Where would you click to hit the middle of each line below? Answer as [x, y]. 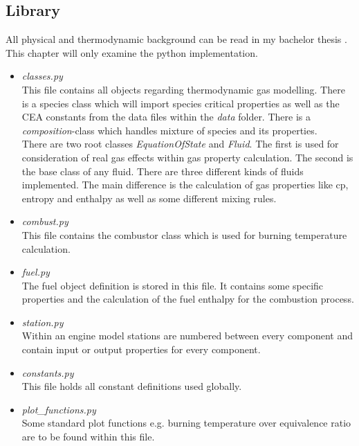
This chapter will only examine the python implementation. [132, 52]
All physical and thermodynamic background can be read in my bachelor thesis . [176, 39]
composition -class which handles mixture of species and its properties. [169, 130]
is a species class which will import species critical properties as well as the [181, 103]
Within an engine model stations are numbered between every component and [187, 336]
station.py [43, 322]
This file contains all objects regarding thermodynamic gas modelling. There [183, 89]
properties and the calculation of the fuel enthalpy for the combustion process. [188, 299]
